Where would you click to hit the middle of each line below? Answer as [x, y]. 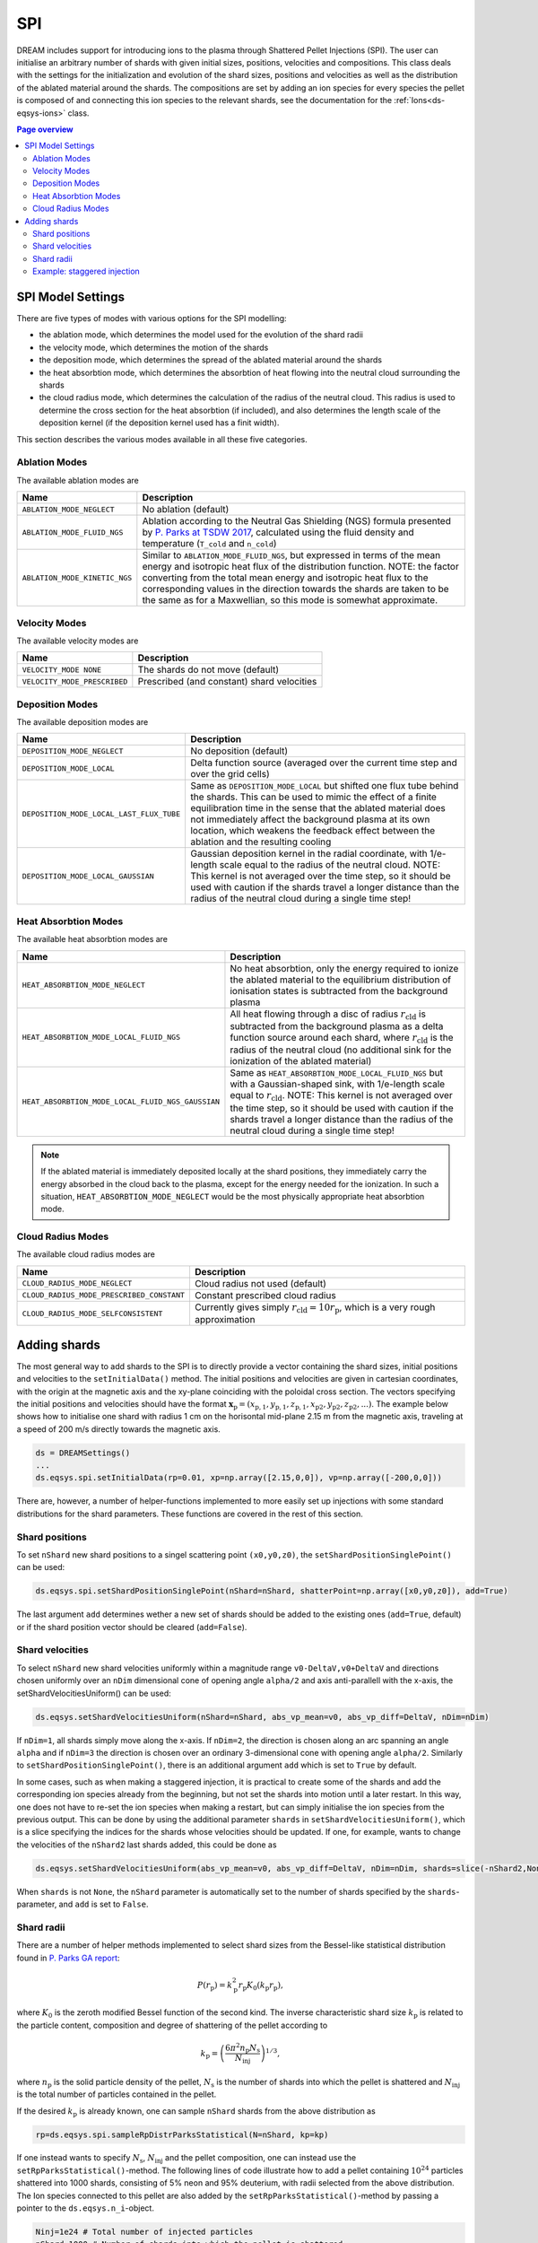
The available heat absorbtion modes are [92, 939]
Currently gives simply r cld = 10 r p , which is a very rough [315, 1308]
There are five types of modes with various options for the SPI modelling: [152, 319]
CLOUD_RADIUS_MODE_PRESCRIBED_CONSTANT [104, 1295]
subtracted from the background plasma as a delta [337, 1025]
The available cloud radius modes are [86, 1254]
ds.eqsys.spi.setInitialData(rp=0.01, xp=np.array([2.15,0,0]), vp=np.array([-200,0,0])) [239, 1478]
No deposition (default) [239, 751]
